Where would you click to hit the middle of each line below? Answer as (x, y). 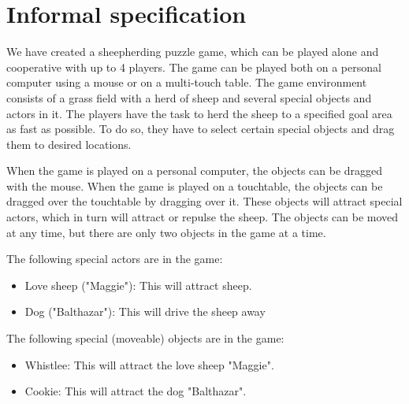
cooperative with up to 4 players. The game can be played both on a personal (194, 67)
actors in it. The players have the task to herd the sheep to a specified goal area (199, 113)
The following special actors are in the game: (115, 259)
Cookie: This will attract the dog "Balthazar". (136, 391)
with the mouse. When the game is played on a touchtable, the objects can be (195, 185)
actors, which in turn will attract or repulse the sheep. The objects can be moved (203, 217)
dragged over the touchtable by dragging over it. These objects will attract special (204, 201)
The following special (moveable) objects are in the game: (145, 338)
